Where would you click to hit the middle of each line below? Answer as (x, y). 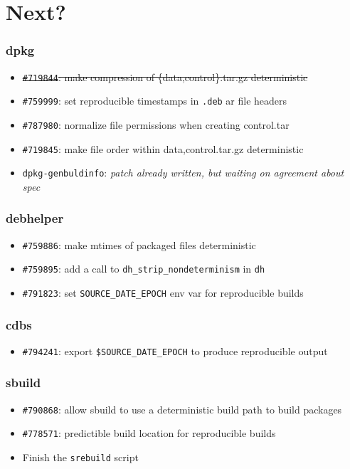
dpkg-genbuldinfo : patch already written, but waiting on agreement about (183, 173)
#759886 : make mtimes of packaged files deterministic (139, 244)
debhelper (35, 218)
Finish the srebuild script (80, 457)
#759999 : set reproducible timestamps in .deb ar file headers (155, 101)
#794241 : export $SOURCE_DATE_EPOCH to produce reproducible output (175, 351)
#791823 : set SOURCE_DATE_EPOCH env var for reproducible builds (163, 293)
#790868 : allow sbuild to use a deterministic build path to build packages (182, 409)
